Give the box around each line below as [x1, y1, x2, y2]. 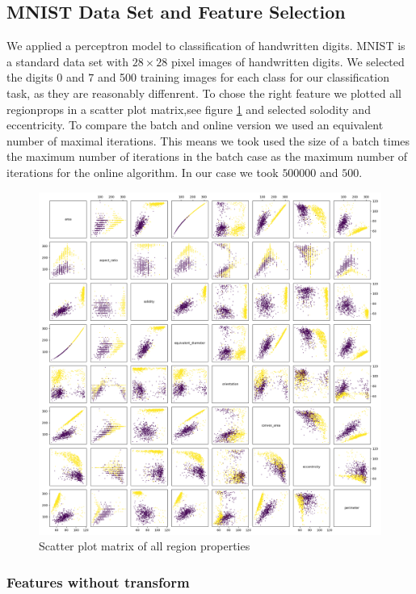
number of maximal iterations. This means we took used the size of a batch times [6, 132, 410, 149]
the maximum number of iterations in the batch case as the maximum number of [6, 148, 408, 165]
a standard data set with [6, 53, 129, 70]
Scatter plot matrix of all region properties [39, 537, 250, 554]
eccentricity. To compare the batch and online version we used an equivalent [6, 116, 384, 133]
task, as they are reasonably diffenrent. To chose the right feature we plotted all [6, 84, 401, 101]
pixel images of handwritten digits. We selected [170, 53, 405, 70]
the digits [6, 69, 53, 86]
